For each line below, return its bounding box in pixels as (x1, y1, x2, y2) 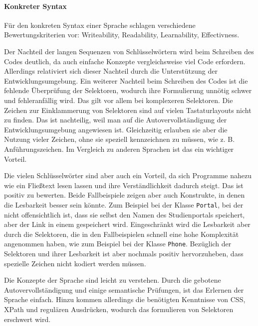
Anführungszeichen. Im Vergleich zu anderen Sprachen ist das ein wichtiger (4, 143, 234, 154)
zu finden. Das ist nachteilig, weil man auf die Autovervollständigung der (4, 114, 227, 125)
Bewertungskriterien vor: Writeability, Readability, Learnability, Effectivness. (4, 29, 240, 40)
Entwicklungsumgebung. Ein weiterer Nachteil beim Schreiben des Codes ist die (4, 75, 248, 86)
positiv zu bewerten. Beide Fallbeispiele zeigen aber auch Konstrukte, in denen (4, 190, 245, 200)
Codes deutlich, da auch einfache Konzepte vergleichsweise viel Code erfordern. (4, 56, 246, 66)
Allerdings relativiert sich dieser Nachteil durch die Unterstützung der (4, 66, 218, 76)
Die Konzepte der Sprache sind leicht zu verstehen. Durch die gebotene (4, 275, 221, 285)
